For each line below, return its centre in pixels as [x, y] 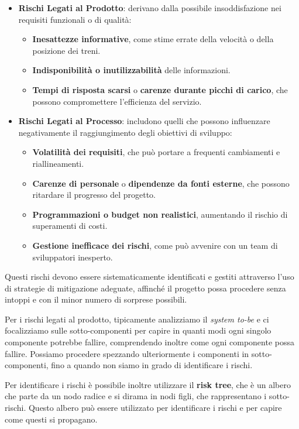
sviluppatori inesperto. [73, 257]
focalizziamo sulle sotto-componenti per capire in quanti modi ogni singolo [138, 330]
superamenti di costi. [70, 226]
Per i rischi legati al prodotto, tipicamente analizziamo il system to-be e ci [137, 319]
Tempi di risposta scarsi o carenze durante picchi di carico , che [160, 89]
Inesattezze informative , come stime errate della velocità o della [153, 39]
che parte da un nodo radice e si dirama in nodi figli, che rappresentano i [136, 396]
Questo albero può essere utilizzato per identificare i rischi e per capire [155, 408]
